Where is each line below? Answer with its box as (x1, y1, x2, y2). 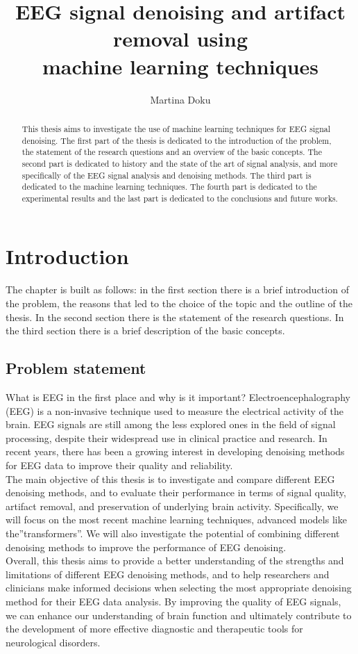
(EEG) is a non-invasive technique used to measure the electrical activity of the (6, 403, 343, 418)
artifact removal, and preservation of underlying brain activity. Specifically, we (6, 498, 339, 513)
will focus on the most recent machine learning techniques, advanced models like (6, 512, 347, 527)
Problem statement (6, 357, 146, 379)
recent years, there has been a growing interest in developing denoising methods (6, 444, 345, 459)
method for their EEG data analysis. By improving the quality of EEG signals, (6, 594, 341, 608)
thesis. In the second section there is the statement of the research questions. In (6, 309, 344, 324)
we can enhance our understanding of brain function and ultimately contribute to (6, 607, 352, 622)
